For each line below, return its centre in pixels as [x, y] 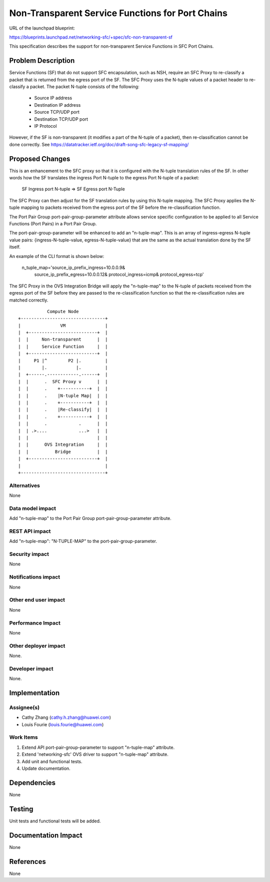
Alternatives [24, 485]
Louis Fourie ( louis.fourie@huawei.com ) [63, 724]
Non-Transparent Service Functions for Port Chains [118, 13]
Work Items [23, 737]
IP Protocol [45, 126]
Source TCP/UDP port [57, 112]
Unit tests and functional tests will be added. [55, 821]
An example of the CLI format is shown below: [57, 256]
